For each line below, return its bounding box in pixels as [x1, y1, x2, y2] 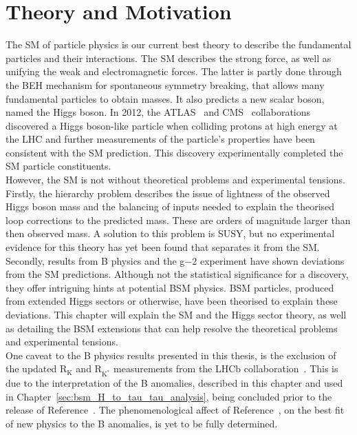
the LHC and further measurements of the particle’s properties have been [6, 132, 315, 146]
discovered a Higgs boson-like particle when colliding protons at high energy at [6, 118, 338, 132]
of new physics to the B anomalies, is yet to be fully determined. [6, 416, 278, 430]
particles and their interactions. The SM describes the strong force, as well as [6, 50, 332, 65]
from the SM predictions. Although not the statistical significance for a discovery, [6, 267, 349, 281]
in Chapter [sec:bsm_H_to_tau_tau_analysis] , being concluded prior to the [6, 389, 332, 403]
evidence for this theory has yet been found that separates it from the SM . [6, 240, 320, 254]
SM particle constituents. [6, 159, 111, 173]
